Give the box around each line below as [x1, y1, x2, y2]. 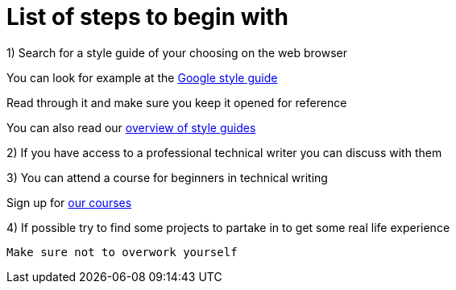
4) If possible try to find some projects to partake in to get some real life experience [6, 220, 450, 234]
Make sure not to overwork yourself [6, 245, 238, 259]
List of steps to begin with [6, 3, 288, 31]
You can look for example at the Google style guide [6, 70, 278, 85]
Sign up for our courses [6, 195, 132, 209]
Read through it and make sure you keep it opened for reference [6, 95, 347, 110]
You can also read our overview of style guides [6, 120, 256, 135]
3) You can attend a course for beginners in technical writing [6, 170, 328, 184]
